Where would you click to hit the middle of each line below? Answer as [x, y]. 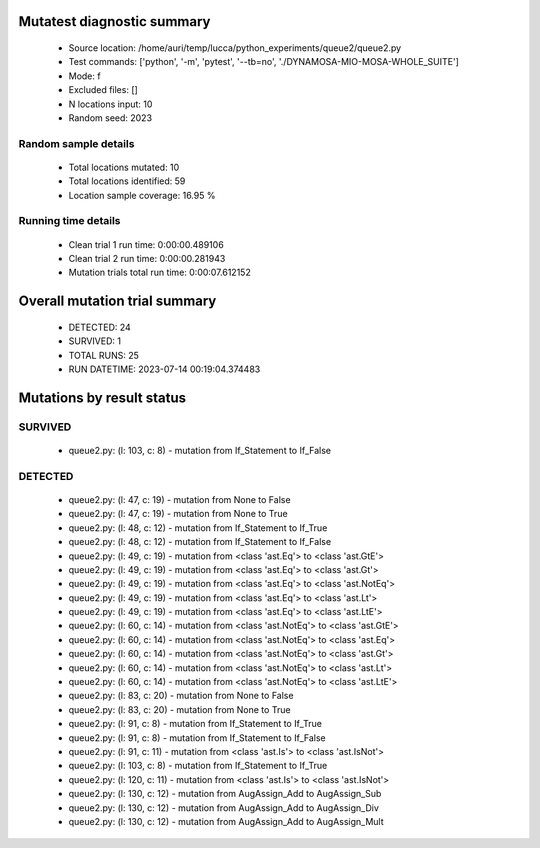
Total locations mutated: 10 [124, 167]
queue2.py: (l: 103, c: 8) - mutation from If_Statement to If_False [200, 450]
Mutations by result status [102, 397]
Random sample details [76, 143]
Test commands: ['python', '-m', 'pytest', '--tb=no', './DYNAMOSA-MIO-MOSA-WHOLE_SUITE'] [264, 62]
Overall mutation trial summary [117, 301]
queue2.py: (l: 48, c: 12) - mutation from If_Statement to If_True [198, 527]
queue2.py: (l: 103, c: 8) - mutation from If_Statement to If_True [198, 766]
